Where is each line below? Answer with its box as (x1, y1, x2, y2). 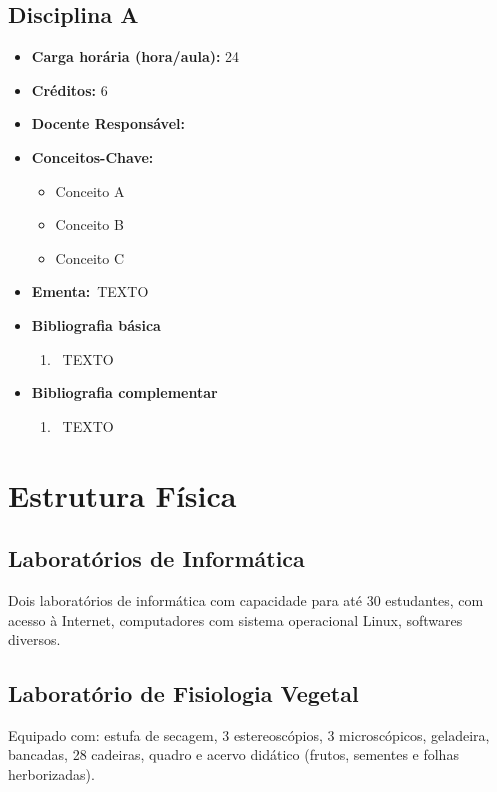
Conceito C (55, 247, 125, 268)
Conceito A (55, 180, 125, 201)
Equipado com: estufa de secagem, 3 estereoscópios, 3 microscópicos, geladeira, (8, 724, 490, 745)
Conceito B (55, 214, 124, 235)
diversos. (8, 629, 61, 650)
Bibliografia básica (31, 314, 161, 335)
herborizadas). (8, 764, 95, 785)
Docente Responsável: (31, 113, 185, 134)
